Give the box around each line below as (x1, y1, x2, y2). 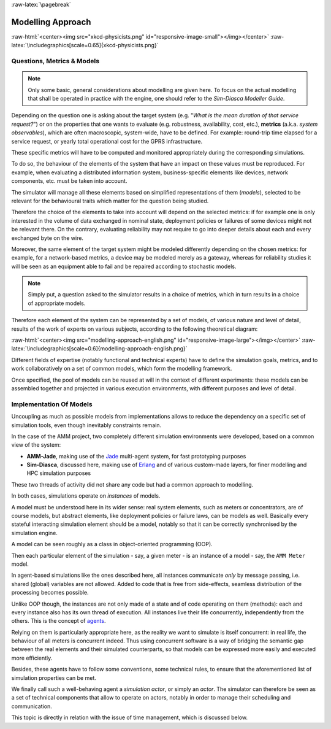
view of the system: (11, 441, 61, 449)
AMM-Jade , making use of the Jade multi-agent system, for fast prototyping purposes (26, 452, 246, 460)
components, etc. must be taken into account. (11, 177, 127, 185)
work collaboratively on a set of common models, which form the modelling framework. (11, 365, 232, 372)
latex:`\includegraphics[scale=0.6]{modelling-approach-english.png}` (11, 345, 188, 352)
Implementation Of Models (11, 399, 93, 408)
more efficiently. (11, 654, 53, 661)
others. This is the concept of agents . (11, 617, 106, 625)
